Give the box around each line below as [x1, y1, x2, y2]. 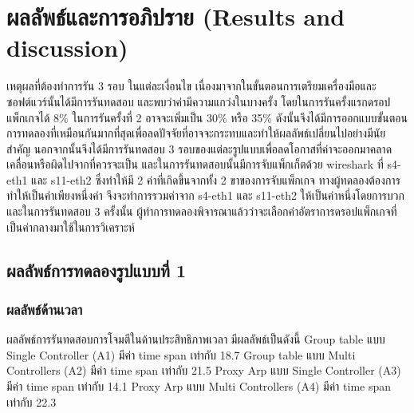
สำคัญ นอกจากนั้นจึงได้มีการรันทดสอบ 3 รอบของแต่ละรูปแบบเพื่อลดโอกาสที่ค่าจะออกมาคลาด [6, 140, 392, 157]
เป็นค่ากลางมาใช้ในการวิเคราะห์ [6, 218, 135, 235]
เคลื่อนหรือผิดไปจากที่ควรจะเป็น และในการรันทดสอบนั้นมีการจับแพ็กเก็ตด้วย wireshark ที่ [6, 156, 384, 173]
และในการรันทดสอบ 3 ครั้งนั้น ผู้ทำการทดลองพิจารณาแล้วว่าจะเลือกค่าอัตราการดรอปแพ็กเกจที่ [6, 203, 397, 220]
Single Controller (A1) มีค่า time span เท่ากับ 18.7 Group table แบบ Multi [6, 346, 356, 363]
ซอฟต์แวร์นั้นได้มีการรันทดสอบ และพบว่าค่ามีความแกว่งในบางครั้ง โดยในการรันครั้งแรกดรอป [6, 93, 391, 109]
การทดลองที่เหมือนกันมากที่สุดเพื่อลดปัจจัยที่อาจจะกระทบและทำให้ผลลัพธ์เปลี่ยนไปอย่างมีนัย [6, 125, 386, 141]
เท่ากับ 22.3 [6, 393, 57, 410]
